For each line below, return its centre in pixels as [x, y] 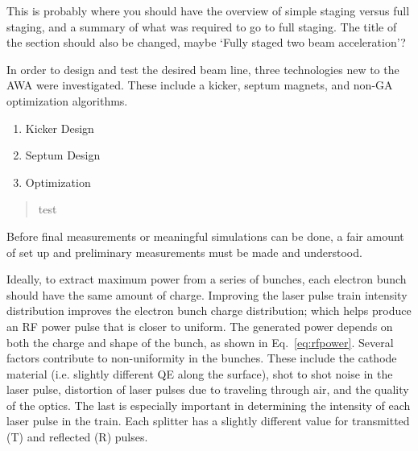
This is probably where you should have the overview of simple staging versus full [208, 10]
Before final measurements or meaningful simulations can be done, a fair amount [205, 236]
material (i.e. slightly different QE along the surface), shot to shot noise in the [200, 373]
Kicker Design [60, 128]
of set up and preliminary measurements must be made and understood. [184, 252]
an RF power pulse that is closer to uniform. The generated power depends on [200, 326]
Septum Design [63, 155]
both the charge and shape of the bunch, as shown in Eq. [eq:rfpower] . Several [200, 342]
